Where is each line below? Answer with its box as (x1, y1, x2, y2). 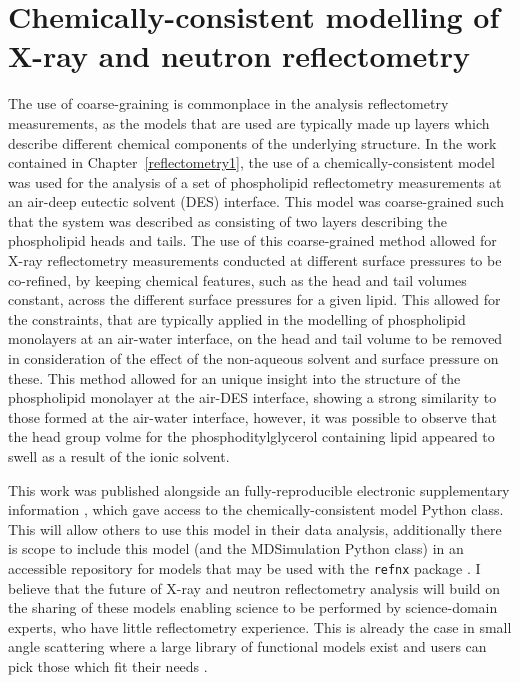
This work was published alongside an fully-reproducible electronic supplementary (8, 479, 510, 500)
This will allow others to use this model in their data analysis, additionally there (8, 518, 502, 539)
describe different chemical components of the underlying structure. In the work (8, 132, 497, 153)
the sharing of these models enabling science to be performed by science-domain (8, 597, 498, 618)
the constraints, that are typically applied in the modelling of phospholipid (8, 308, 466, 329)
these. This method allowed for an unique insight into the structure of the (8, 367, 461, 388)
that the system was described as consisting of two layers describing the (8, 210, 448, 231)
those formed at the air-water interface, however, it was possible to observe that (8, 406, 498, 427)
